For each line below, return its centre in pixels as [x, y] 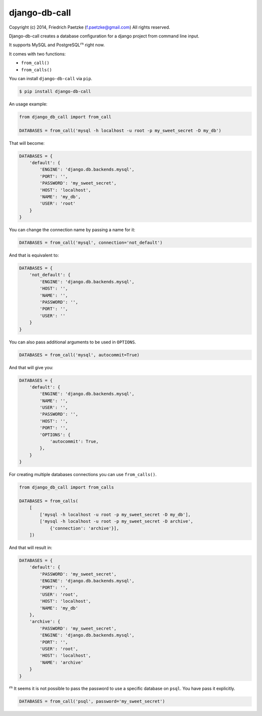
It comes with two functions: [37, 54]
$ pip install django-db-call [55, 91]
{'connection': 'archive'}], [84, 528]
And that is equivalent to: [34, 256]
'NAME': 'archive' [61, 662]
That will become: [27, 143]
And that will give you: [31, 367]
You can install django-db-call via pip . [50, 78]
